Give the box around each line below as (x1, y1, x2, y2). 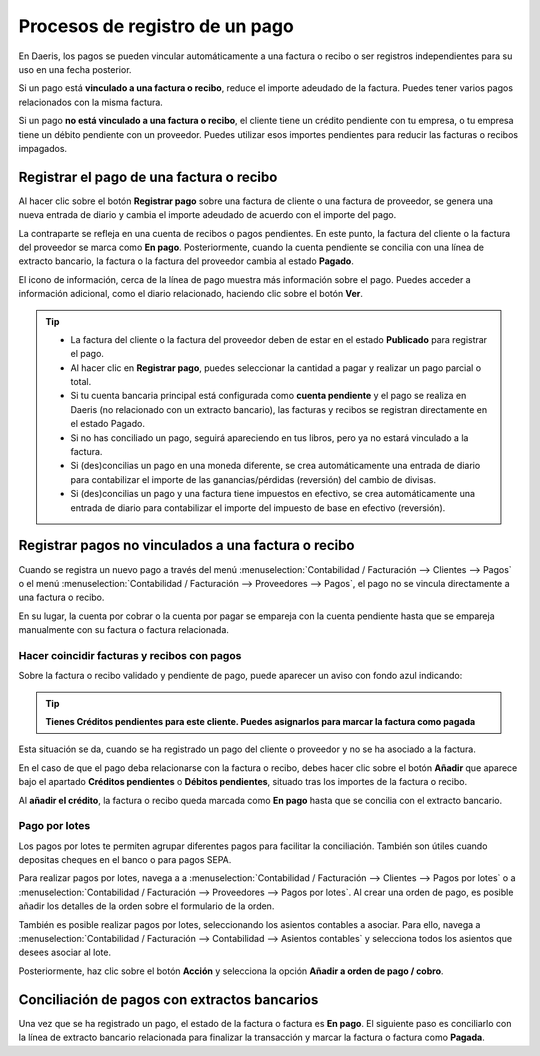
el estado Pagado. (70, 418, 145, 430)
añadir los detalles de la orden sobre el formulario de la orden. (18, 900, 275, 912)
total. (70, 376, 92, 388)
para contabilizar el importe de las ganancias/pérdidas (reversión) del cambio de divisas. (70, 473, 437, 485)
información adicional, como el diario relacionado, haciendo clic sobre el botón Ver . (18, 288, 364, 300)
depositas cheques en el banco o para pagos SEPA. (18, 854, 232, 866)
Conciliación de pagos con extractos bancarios (18, 991, 319, 1008)
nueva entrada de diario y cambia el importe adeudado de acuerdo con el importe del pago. (18, 209, 397, 221)
